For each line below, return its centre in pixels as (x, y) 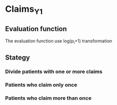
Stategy (18, 57)
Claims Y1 (24, 10)
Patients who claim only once (41, 85)
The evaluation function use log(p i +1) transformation (59, 41)
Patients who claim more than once (48, 98)
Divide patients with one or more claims (54, 71)
